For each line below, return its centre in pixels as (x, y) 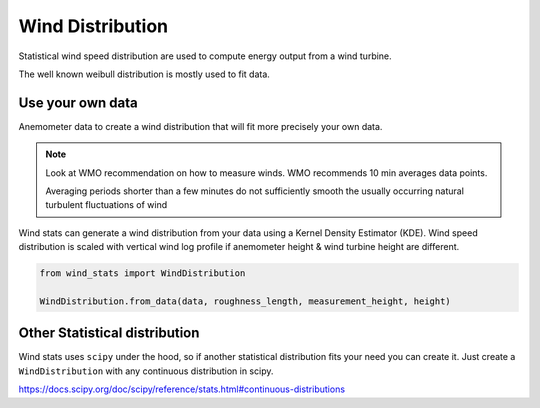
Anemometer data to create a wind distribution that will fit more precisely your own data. (200, 126)
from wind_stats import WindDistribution (142, 273)
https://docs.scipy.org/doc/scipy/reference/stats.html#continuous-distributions (181, 389)
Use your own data (78, 102)
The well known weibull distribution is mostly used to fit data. (144, 74)
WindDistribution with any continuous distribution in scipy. (146, 371)
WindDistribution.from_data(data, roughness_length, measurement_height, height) (245, 301)
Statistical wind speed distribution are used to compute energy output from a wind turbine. (205, 56)
